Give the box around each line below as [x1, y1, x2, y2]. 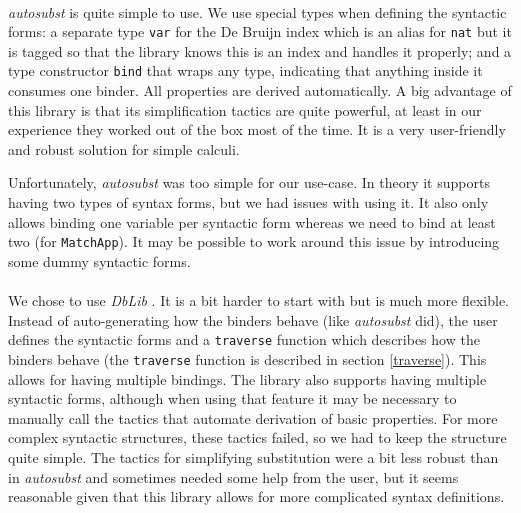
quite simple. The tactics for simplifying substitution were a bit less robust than [8, 446, 499, 467]
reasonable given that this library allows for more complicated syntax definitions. [8, 486, 505, 507]
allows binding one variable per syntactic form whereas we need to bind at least [8, 211, 496, 232]
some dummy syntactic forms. [8, 250, 191, 271]
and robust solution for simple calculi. [8, 138, 240, 159]
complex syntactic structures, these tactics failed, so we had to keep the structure [8, 427, 507, 448]
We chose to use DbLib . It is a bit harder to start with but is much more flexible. [8, 290, 509, 311]
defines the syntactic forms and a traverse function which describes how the [8, 329, 480, 350]
